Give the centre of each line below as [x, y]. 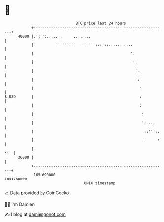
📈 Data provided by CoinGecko [37, 193]
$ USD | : [73, 97]
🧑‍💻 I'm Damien [20, 204]
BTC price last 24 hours [101, 23]
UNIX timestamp [100, 183]
